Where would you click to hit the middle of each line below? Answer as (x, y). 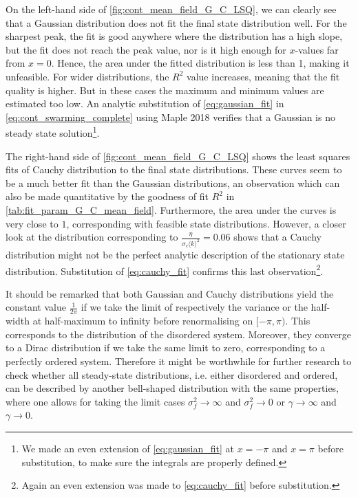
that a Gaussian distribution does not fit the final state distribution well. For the (176, 22)
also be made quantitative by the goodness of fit (107, 196)
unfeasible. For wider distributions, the (87, 76)
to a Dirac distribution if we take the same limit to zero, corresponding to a (166, 347)
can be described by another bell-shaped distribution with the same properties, (172, 388)
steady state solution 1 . (53, 132)
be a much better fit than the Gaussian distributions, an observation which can (173, 183)
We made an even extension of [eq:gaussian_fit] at (128, 449)
